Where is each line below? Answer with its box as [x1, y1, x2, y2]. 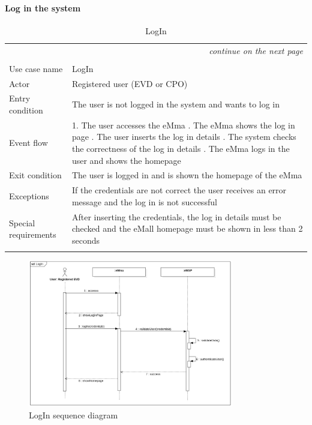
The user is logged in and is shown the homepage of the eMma [71, 169, 302, 181]
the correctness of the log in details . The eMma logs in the [71, 142, 290, 155]
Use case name [9, 62, 63, 74]
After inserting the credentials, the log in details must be [71, 210, 281, 223]
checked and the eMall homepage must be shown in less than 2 [71, 222, 303, 235]
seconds [71, 234, 100, 246]
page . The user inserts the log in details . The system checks [71, 130, 296, 143]
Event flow [9, 136, 48, 149]
